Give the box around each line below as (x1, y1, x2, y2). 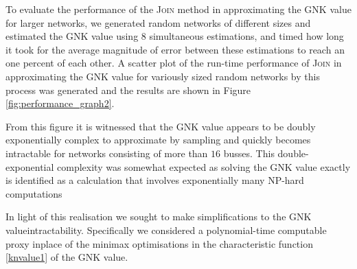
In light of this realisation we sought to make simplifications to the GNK (5, 209, 312, 224)
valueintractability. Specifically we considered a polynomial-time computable (5, 222, 327, 237)
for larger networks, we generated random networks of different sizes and (5, 15, 311, 30)
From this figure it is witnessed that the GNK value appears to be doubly (5, 119, 316, 133)
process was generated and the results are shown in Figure (5, 82, 251, 97)
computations (5, 186, 62, 200)
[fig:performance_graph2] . (5, 96, 115, 110)
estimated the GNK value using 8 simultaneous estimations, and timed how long (5, 29, 344, 43)
